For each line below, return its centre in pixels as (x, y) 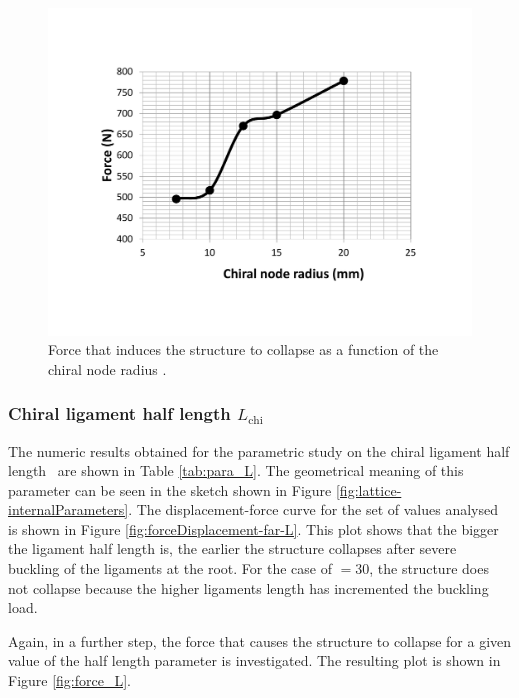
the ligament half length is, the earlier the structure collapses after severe (232, 548)
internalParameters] (68, 509)
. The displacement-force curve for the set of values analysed (313, 509)
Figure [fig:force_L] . (70, 680)
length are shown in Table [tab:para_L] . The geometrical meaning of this (236, 470)
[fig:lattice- (368, 489)
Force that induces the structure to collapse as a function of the (243, 349)
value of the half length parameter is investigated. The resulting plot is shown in (254, 660)
